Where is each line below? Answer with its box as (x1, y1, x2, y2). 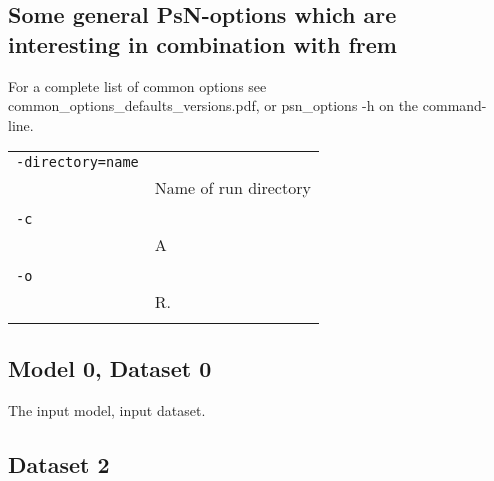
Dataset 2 (8, 448, 110, 479)
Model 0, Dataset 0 (8, 352, 212, 383)
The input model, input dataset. (8, 399, 206, 420)
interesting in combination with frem (8, 28, 397, 59)
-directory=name (16, 154, 139, 171)
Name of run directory (154, 176, 311, 200)
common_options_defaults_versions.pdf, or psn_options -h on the (8, 95, 419, 116)
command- (422, 95, 487, 116)
